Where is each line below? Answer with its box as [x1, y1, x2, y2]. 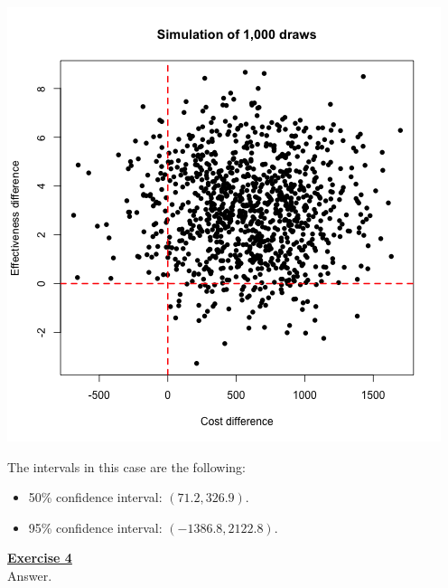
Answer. [7, 565, 52, 584]
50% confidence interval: [28, 488, 163, 507]
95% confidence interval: [28, 517, 163, 536]
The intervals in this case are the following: [7, 457, 246, 476]
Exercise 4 [7, 548, 72, 567]
